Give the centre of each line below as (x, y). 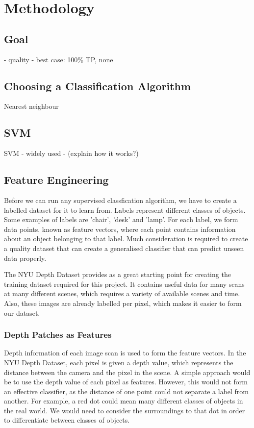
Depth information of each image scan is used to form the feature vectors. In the (125, 353)
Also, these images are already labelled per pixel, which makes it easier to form (123, 303)
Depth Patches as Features (58, 335)
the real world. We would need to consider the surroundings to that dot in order (125, 410)
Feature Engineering (56, 180)
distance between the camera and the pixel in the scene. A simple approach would (127, 372)
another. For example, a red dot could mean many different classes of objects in (124, 401)
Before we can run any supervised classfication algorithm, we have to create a (120, 200)
